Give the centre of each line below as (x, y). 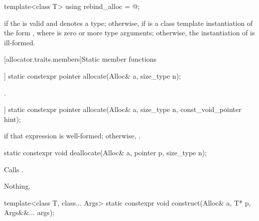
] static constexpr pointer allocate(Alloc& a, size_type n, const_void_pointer (123, 109)
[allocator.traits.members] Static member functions (80, 59)
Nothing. (17, 186)
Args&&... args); (29, 212)
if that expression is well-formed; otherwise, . (72, 136)
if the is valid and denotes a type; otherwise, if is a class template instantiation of (129, 23)
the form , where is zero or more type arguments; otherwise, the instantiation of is (129, 33)
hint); (12, 119)
